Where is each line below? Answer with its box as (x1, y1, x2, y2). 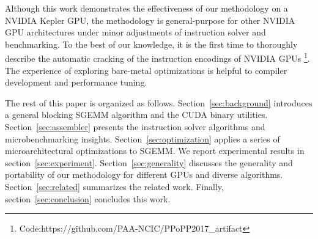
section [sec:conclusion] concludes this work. (5, 192, 171, 205)
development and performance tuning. (5, 76, 147, 89)
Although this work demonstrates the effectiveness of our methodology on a (5, 2, 288, 14)
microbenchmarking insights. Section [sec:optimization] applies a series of (5, 132, 280, 145)
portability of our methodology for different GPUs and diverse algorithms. (5, 168, 283, 181)
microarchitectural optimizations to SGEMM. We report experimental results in (5, 144, 305, 157)
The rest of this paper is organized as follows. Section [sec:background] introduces (5, 96, 312, 109)
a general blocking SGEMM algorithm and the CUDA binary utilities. (5, 108, 268, 121)
